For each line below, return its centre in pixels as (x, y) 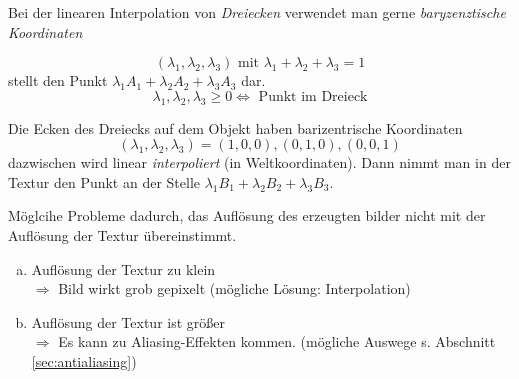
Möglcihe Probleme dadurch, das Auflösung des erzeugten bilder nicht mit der (247, 215)
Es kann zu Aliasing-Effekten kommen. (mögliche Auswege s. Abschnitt (277, 341)
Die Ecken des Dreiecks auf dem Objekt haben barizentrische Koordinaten (235, 127)
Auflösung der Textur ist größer (128, 321)
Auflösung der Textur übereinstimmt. (122, 234)
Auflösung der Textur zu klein (123, 268)
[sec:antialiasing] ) (84, 360)
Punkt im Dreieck (313, 96)
